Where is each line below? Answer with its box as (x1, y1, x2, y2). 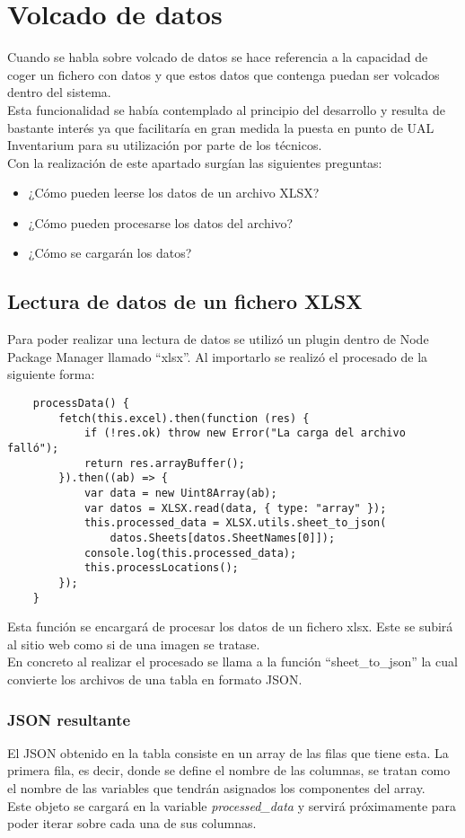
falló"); (7, 442, 59, 455)
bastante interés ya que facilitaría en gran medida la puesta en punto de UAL (7, 118, 434, 137)
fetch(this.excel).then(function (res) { (58, 411, 310, 425)
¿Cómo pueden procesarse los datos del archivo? (28, 213, 294, 232)
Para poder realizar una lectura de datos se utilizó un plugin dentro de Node (7, 330, 429, 348)
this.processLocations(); (83, 561, 239, 575)
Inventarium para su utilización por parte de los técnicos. (7, 136, 322, 154)
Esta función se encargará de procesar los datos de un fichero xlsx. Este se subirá (7, 617, 453, 636)
